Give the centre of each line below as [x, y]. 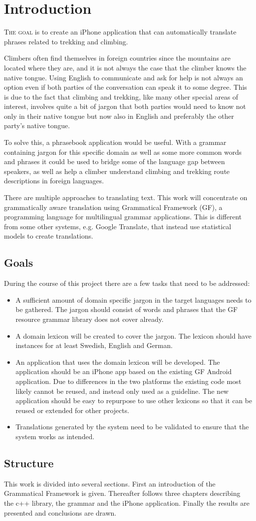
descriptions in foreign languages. [54, 181]
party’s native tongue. [37, 125]
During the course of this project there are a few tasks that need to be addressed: [127, 283]
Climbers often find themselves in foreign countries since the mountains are [117, 58]
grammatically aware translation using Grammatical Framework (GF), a [113, 207]
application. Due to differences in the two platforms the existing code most [128, 381]
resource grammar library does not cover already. [90, 319]
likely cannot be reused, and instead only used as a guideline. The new [122, 391]
